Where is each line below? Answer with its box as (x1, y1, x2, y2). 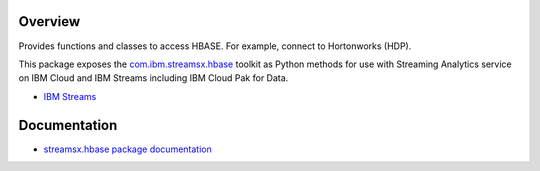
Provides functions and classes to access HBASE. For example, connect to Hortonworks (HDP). (18, 40, 412, 52)
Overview (18, 13, 81, 30)
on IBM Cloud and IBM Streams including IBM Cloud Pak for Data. (18, 72, 289, 84)
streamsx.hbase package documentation (43, 143, 212, 155)
